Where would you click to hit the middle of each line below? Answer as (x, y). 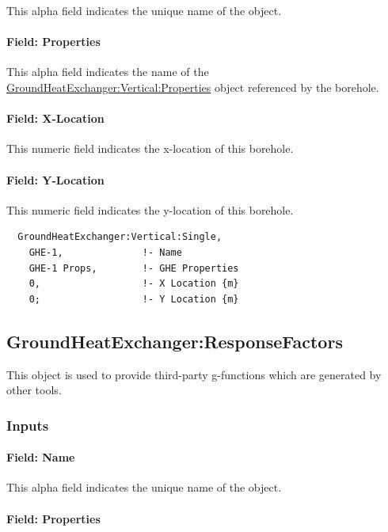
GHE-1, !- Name (105, 252)
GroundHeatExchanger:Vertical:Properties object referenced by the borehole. (193, 87)
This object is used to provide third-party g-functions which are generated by (194, 374)
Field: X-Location (55, 118)
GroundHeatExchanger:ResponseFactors (175, 341)
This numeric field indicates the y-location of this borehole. (150, 209)
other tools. (34, 390)
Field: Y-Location (55, 179)
